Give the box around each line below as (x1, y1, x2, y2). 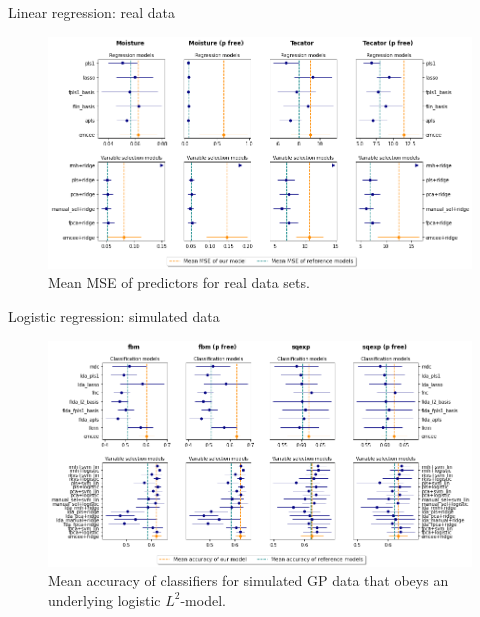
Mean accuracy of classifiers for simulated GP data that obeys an (48, 570, 449, 591)
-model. (180, 589, 226, 610)
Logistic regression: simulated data (8, 306, 220, 327)
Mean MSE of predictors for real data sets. (48, 272, 310, 293)
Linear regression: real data (8, 2, 175, 22)
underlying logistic (48, 589, 161, 610)
